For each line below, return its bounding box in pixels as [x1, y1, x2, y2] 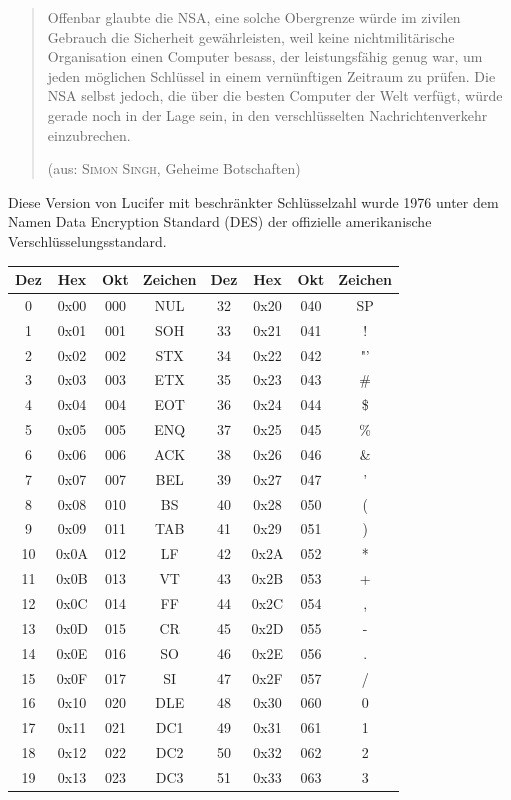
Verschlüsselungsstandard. [8, 230, 167, 251]
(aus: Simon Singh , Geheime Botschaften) [47, 158, 301, 179]
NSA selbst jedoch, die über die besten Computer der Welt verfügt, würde [47, 85, 503, 106]
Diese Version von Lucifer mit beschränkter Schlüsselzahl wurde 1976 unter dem [8, 191, 499, 212]
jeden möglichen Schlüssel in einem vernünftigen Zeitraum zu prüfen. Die [47, 65, 496, 86]
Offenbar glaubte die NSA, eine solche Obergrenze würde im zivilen [47, 7, 461, 27]
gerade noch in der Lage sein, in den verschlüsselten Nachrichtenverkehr [47, 104, 488, 125]
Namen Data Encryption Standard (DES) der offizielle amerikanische [8, 211, 432, 232]
